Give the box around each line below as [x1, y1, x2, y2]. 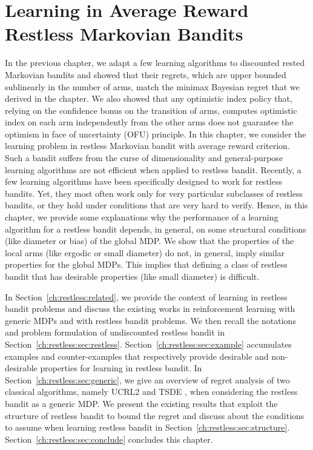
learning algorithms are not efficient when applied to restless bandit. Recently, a [5, 163, 301, 176]
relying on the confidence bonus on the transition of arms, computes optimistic [5, 104, 297, 116]
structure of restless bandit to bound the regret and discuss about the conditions [5, 409, 305, 422]
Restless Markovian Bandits [5, 21, 243, 46]
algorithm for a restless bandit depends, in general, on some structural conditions [5, 222, 306, 235]
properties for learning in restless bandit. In [40, 362, 202, 374]
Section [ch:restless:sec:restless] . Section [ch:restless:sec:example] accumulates [5, 337, 292, 350]
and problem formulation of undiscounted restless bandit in [5, 326, 225, 339]
